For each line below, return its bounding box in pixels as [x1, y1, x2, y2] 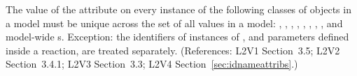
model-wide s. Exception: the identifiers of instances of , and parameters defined [6, 29, 349, 44]
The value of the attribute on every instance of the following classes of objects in [6, 2, 351, 16]
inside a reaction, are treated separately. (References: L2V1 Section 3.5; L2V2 [6, 43, 340, 57]
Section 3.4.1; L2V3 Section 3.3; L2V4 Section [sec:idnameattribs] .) [6, 56, 298, 71]
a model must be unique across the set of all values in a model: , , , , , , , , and [6, 15, 343, 30]
